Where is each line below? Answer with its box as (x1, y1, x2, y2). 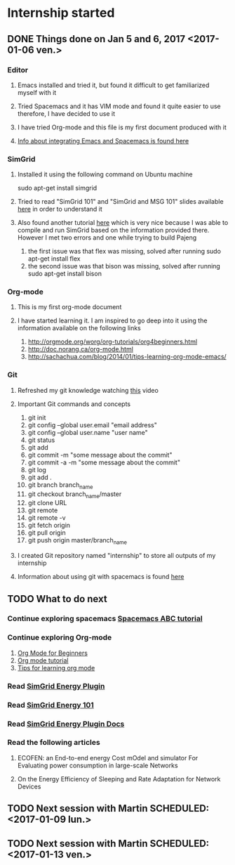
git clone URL (27, 499, 67, 507)
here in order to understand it (17, 205, 103, 214)
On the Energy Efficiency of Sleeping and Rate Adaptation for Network (17, 774, 221, 783)
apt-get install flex (27, 254, 81, 263)
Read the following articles (7, 738, 100, 748)
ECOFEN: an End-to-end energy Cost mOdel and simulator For (17, 753, 199, 762)
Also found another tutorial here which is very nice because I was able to (17, 219, 229, 227)
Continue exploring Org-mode (7, 632, 112, 642)
